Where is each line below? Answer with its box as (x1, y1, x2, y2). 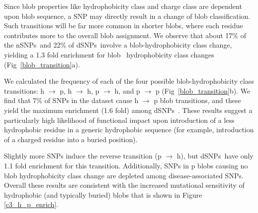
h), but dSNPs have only (176, 151, 254, 161)
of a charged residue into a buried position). (4, 134, 138, 144)
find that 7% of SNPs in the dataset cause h (4, 95, 139, 106)
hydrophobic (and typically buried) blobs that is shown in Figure (4, 189, 202, 200)
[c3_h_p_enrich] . (4, 199, 58, 210)
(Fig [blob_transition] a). (4, 59, 80, 69)
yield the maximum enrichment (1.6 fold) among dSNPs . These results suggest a (4, 105, 253, 115)
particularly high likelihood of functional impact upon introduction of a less (4, 114, 235, 125)
